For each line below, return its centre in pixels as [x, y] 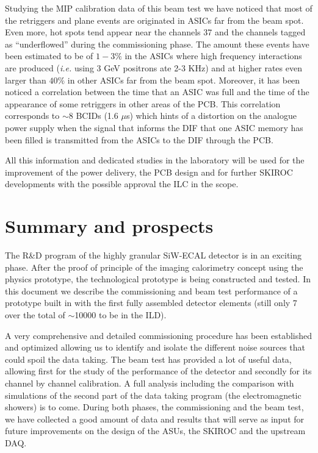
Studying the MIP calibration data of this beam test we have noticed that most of [159, 8]
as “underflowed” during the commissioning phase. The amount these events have [157, 44]
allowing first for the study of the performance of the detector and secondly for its [158, 371]
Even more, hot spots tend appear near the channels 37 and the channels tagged [155, 32]
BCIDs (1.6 [97, 116]
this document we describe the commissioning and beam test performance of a [151, 291]
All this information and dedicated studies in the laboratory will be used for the [155, 160]
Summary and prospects [109, 226]
